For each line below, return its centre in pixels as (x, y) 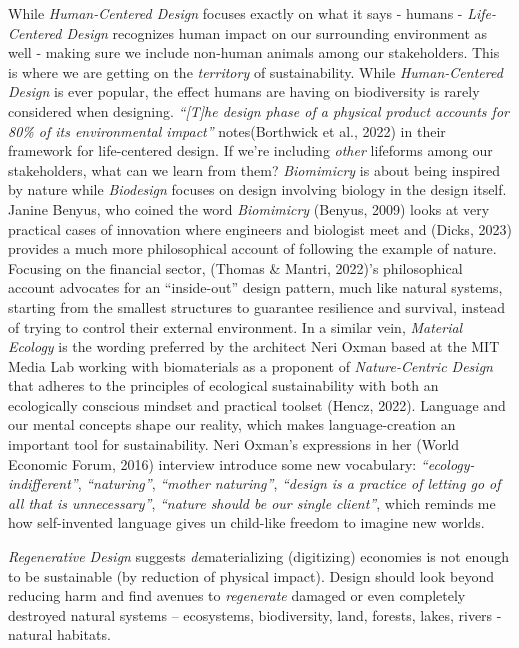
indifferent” (43, 483)
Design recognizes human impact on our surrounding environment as (277, 32)
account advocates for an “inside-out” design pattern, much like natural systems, (255, 287)
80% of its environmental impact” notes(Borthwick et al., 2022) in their (227, 130)
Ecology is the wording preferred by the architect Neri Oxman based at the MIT (254, 346)
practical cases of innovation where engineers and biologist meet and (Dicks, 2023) (260, 228)
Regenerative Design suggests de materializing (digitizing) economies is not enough (258, 556)
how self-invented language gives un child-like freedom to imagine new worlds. (246, 522)
